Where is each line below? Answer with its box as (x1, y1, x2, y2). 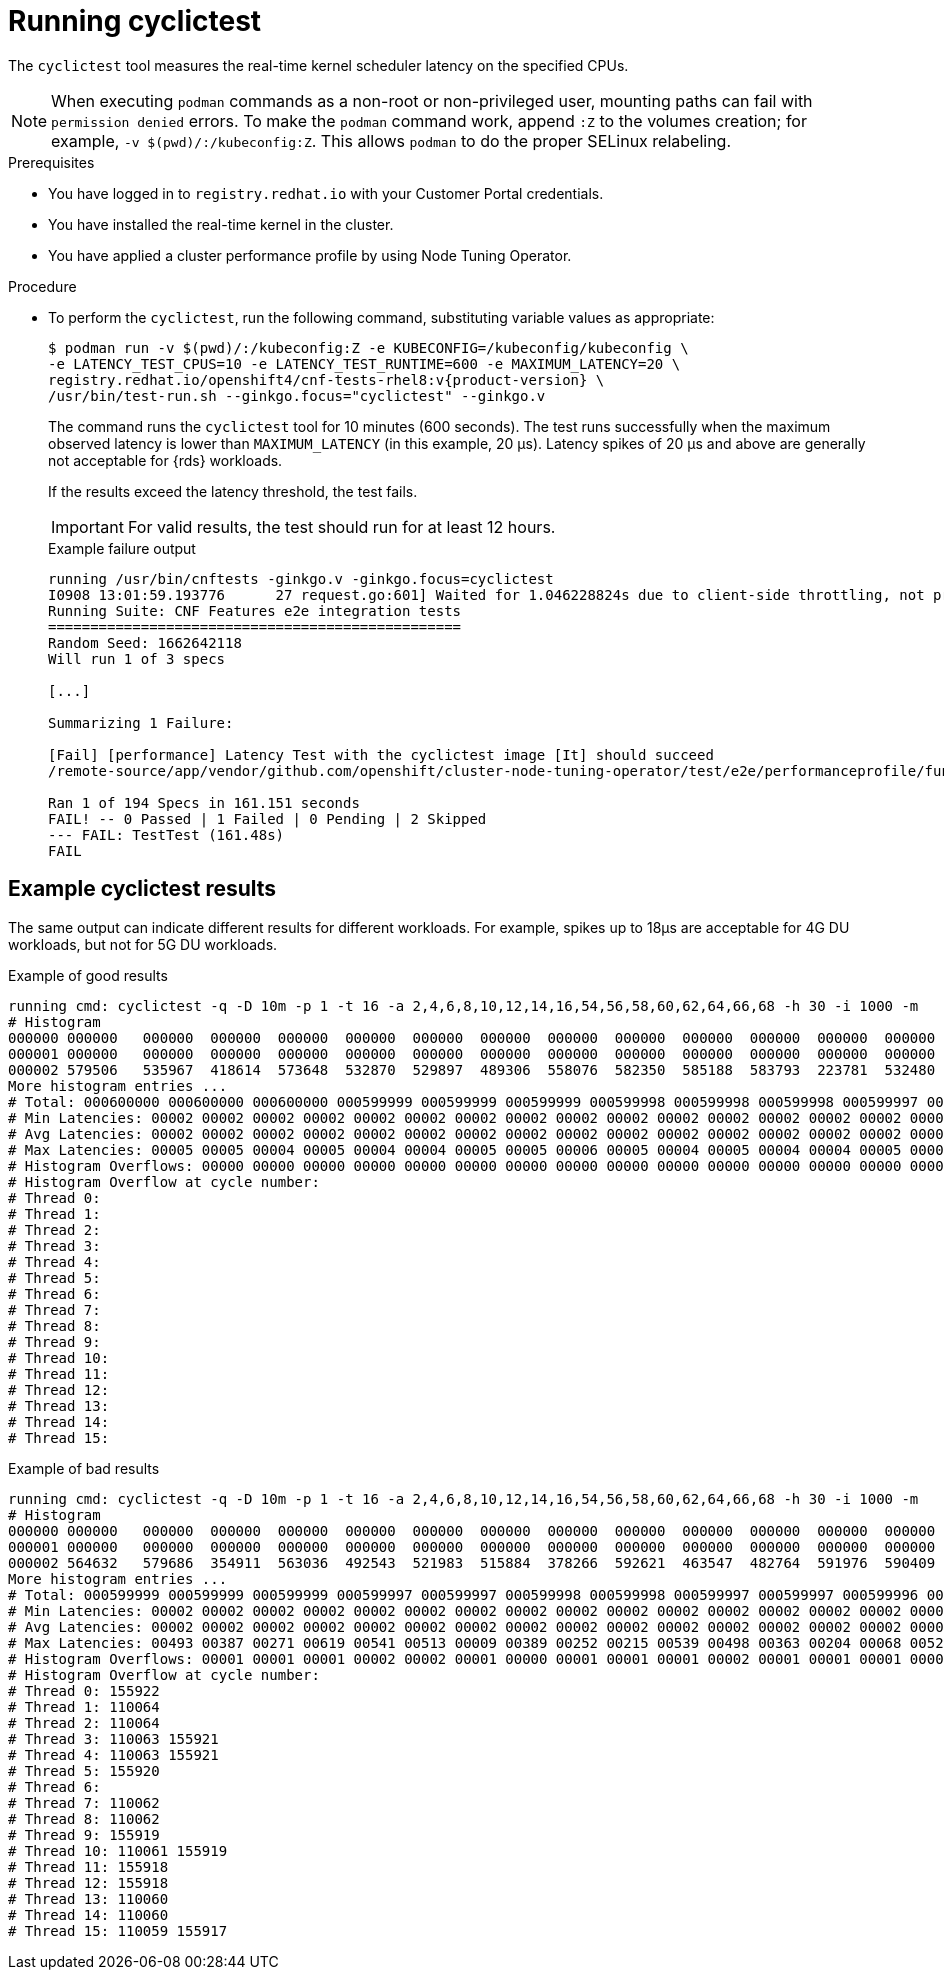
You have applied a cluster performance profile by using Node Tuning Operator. (48, 246, 572, 264)
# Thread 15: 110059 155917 (8, 1922, 228, 1939)
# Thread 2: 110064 (8, 1714, 160, 1731)
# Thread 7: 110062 (8, 1794, 160, 1811)
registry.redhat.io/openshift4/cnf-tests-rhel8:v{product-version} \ (48, 371, 605, 388)
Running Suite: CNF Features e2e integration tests (48, 602, 462, 619)
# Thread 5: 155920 (8, 1762, 160, 1779)
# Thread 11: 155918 (8, 1858, 169, 1875)
